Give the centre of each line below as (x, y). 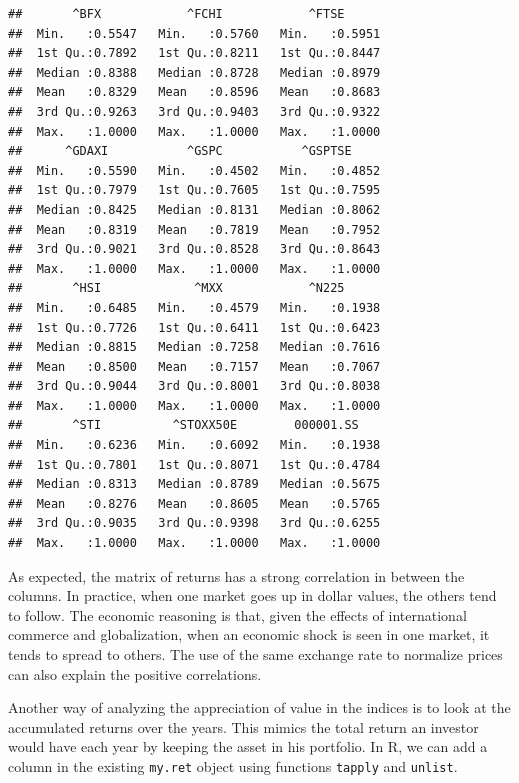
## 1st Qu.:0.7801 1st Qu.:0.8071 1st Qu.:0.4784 (194, 464)
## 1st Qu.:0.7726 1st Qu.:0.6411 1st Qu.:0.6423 (194, 327)
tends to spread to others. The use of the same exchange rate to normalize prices (255, 654)
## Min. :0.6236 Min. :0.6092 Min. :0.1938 (194, 445)
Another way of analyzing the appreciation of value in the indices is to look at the (259, 707)
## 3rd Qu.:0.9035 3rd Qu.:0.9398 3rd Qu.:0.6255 (194, 523)
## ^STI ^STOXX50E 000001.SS (183, 425)
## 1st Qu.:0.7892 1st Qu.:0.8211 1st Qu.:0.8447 (194, 53)
